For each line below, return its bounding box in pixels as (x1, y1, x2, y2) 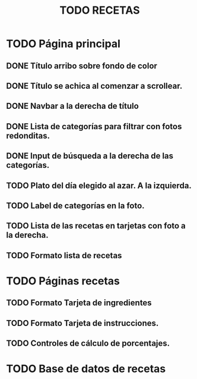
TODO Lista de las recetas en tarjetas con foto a (6, 221, 186, 231)
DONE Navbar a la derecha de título (6, 101, 139, 111)
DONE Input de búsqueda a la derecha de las (6, 151, 174, 161)
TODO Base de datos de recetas (6, 362, 166, 375)
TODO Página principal (6, 37, 120, 51)
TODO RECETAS (59, 4, 140, 17)
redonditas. (6, 130, 50, 140)
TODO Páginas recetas (6, 274, 120, 287)
